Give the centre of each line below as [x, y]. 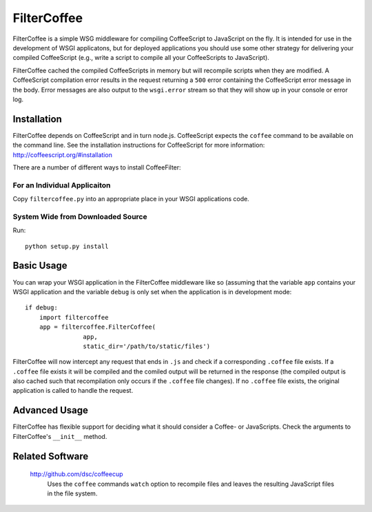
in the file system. [72, 493]
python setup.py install [67, 246]
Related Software [51, 456]
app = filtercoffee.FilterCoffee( [97, 327]
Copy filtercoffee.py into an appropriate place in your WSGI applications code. [131, 199]
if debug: [41, 308]
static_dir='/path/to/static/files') [146, 346]
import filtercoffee [74, 317]
